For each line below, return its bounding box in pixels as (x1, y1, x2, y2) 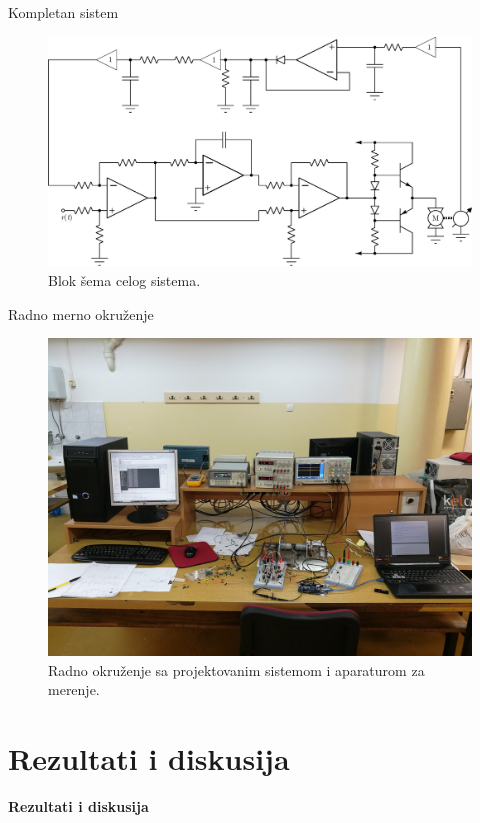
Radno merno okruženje (8, 303, 154, 324)
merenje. (48, 679, 100, 700)
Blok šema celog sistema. (48, 269, 201, 290)
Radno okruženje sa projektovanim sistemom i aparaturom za (48, 659, 425, 680)
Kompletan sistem (8, 2, 119, 22)
